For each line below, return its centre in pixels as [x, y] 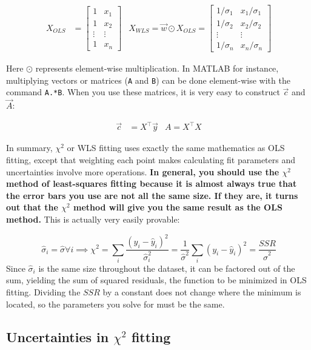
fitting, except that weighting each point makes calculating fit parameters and [151, 160]
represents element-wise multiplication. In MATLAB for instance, [157, 68]
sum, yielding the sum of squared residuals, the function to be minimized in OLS [156, 280]
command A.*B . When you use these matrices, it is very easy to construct [143, 92]
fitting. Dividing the [43, 292]
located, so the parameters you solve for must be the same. [115, 304]
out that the [32, 207]
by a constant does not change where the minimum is [202, 292]
